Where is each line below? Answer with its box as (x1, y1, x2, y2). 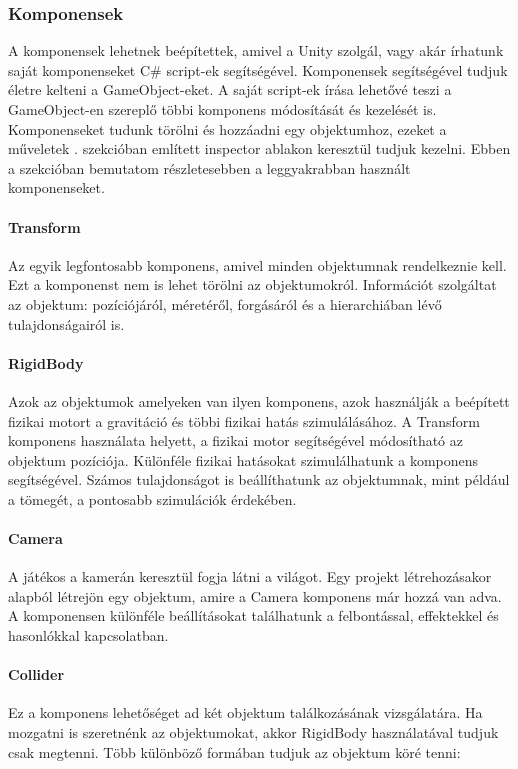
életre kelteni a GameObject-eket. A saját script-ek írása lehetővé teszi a (8, 79, 452, 100)
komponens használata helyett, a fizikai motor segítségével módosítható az (8, 430, 463, 451)
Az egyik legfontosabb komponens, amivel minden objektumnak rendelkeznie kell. (8, 254, 507, 275)
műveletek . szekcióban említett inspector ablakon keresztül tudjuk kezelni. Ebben (8, 138, 511, 159)
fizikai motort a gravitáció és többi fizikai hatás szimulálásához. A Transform (8, 410, 480, 431)
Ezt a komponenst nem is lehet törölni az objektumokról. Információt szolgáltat (8, 274, 497, 295)
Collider (8, 664, 65, 685)
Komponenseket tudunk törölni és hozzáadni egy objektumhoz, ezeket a (8, 118, 447, 139)
